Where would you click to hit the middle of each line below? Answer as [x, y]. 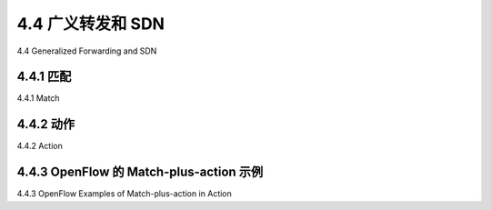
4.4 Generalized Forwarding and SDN [87, 51]
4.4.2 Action [40, 146]
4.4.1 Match [38, 98]
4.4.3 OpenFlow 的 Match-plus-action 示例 [140, 172]
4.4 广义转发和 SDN [91, 24]
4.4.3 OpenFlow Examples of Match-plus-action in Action [124, 194]
